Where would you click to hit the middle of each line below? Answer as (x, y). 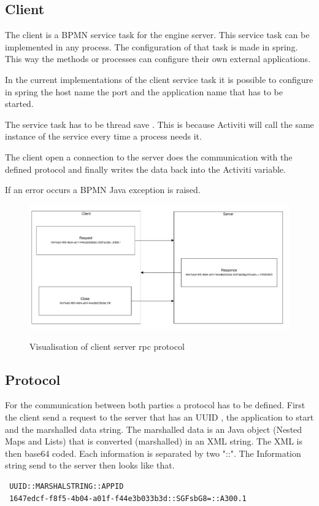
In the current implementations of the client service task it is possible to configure (159, 79)
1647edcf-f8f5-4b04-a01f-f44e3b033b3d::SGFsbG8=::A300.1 (128, 498)
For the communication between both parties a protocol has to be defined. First (155, 405)
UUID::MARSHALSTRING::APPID (67, 486)
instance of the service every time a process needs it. (103, 136)
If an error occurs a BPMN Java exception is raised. (103, 190)
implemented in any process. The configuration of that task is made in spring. (152, 46)
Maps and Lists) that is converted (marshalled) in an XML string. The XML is (154, 441)
